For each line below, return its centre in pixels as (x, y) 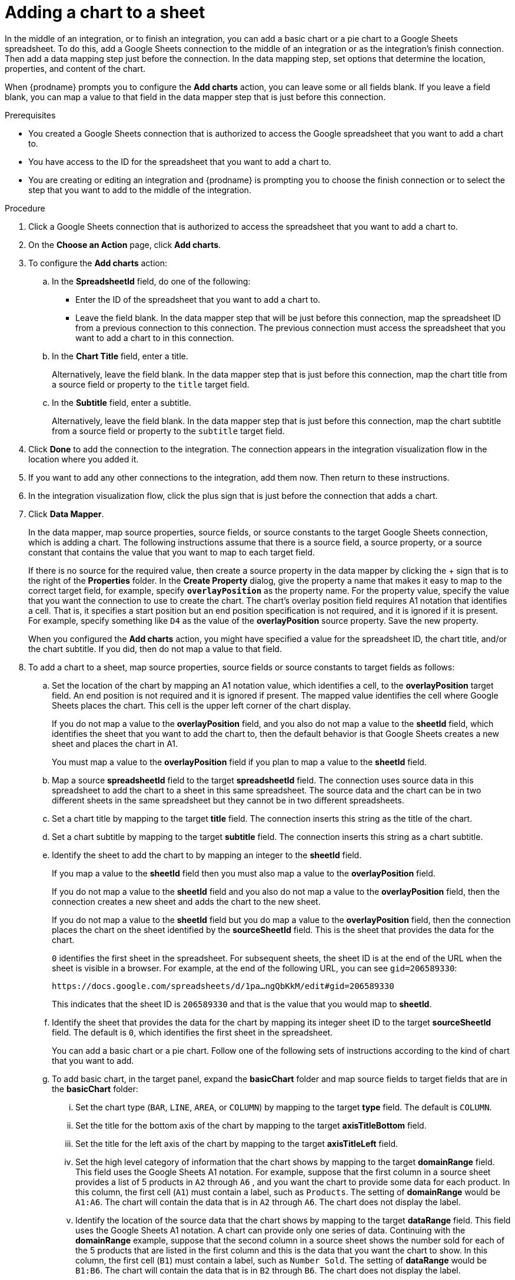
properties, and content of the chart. (75, 68)
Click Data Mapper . (66, 514)
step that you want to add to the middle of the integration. (140, 190)
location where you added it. (84, 459)
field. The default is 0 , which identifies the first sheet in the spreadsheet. (192, 1032)
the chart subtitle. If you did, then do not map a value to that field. (155, 649)
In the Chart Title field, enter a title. (120, 356)
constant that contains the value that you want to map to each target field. (172, 552)
